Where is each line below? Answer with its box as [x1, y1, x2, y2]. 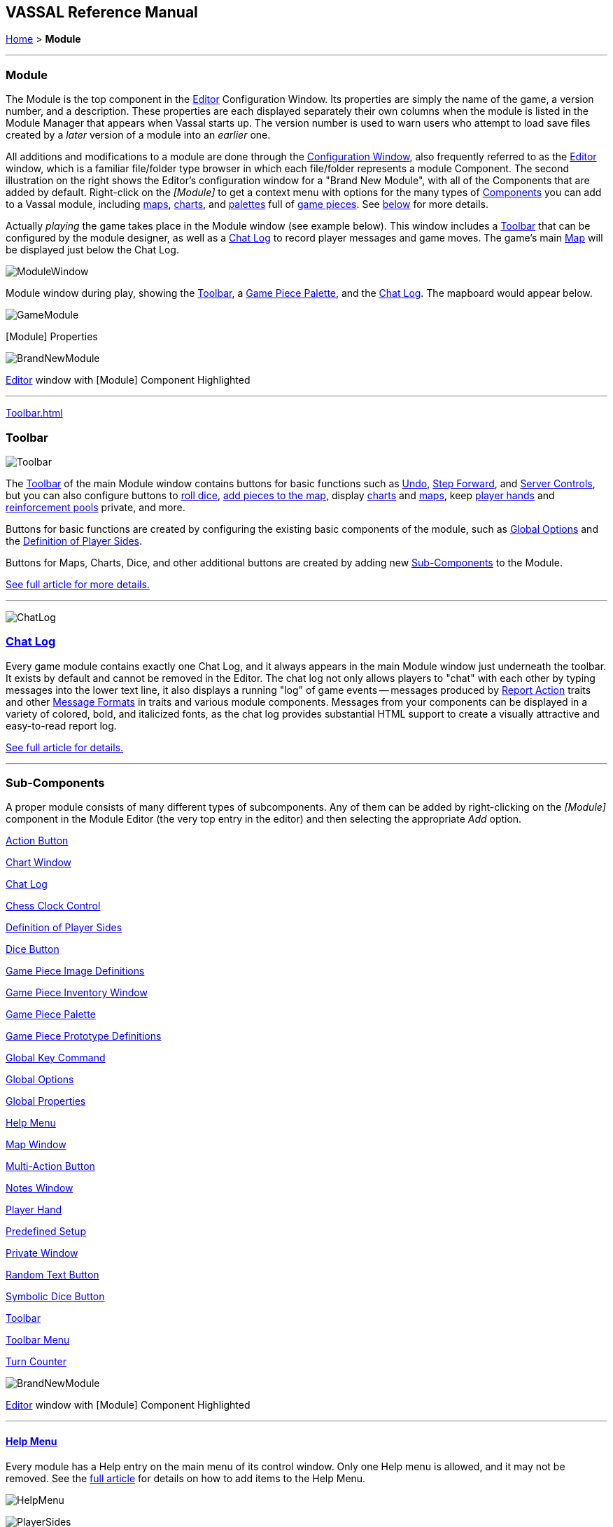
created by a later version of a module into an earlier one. [6, 129, 271, 141]
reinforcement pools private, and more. [6, 501, 185, 513]
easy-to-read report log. [6, 719, 117, 732]
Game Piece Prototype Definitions [6, 1030, 162, 1043]
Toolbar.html [6, 407, 63, 419]
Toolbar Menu [6, 1334, 70, 1346]
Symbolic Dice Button [6, 1290, 105, 1303]
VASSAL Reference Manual [6, 4, 198, 21]
